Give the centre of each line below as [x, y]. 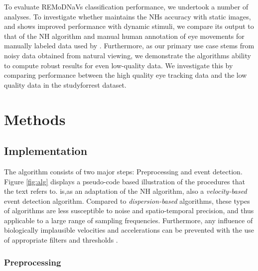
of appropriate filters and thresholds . [61, 240]
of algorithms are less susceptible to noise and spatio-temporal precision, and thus [129, 210]
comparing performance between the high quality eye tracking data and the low [126, 75]
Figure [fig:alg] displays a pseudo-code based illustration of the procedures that [125, 181]
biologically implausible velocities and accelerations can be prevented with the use [129, 230]
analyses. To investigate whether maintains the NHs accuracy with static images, [128, 16]
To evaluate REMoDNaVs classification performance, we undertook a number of [126, 6]
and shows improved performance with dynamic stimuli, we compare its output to [129, 26]
